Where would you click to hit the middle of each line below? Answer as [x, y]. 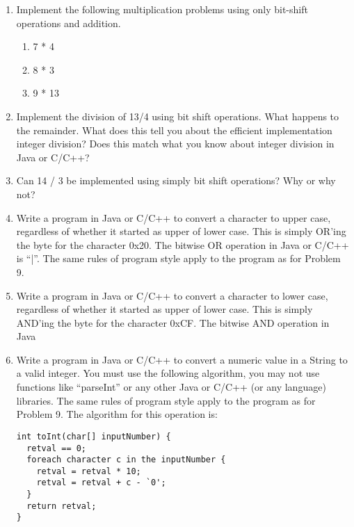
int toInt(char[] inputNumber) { [94, 436]
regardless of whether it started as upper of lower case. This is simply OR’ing [181, 231]
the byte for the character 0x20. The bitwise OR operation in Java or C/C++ [183, 244]
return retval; [62, 506]
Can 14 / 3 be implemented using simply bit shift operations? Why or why [176, 180]
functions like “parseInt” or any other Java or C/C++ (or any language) [171, 387]
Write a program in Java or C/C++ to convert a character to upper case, [174, 217]
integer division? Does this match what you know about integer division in [175, 144]
